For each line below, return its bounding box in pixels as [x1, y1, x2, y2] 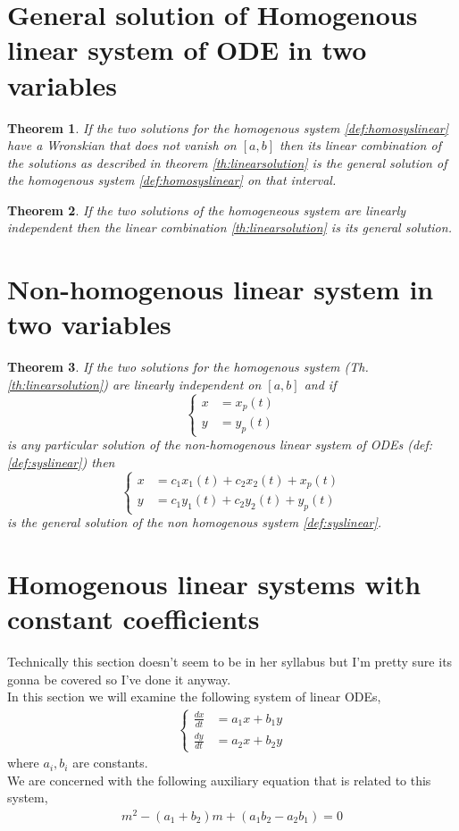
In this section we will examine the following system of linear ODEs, [7, 687, 381, 706]
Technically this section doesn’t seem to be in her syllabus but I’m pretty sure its [7, 652, 453, 671]
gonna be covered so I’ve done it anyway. [7, 669, 231, 688]
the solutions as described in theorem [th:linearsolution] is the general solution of [7, 153, 447, 172]
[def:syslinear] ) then [7, 452, 115, 471]
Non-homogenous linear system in [7, 271, 434, 307]
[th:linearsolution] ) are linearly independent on [7, 374, 262, 393]
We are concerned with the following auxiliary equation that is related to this [7, 770, 431, 789]
